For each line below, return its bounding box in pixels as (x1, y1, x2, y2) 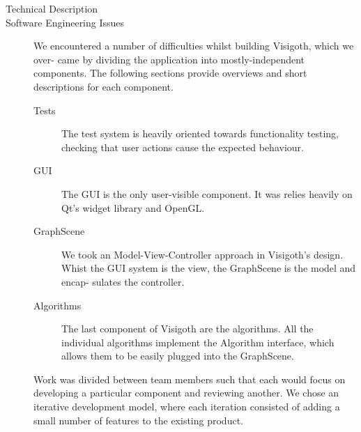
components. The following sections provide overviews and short (33, 65, 307, 80)
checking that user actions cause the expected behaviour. (61, 139, 304, 154)
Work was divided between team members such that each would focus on (33, 371, 346, 386)
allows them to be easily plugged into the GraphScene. (61, 348, 294, 363)
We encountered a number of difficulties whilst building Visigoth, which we (33, 38, 354, 53)
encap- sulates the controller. (61, 274, 185, 288)
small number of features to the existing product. (33, 412, 243, 427)
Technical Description (6, 1, 98, 15)
